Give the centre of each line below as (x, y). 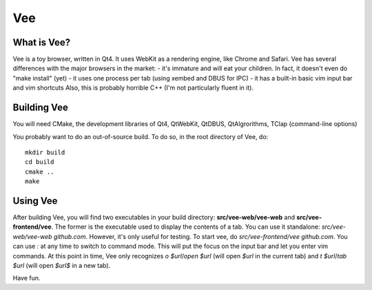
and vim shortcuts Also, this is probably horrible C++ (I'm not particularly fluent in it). (133, 88)
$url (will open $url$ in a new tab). (62, 265)
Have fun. (27, 278)
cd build (40, 162)
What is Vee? (42, 42)
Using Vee (35, 201)
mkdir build (45, 152)
